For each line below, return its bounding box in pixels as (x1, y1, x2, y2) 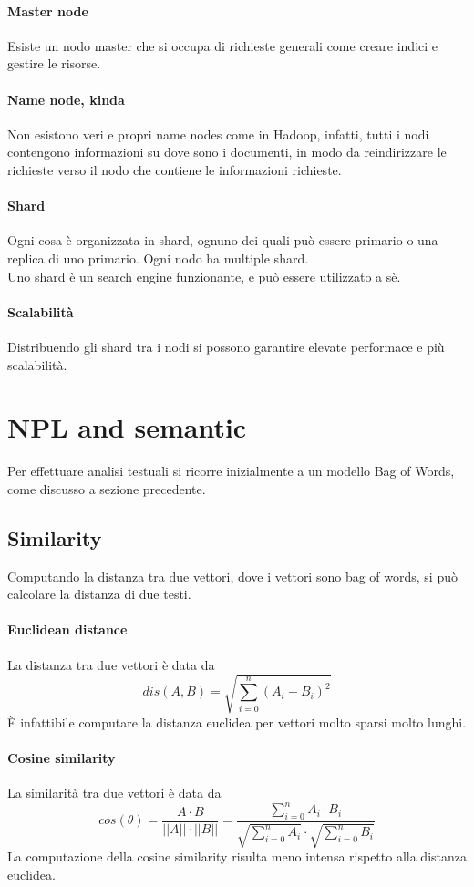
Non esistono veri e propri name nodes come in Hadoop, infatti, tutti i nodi (7, 124, 429, 143)
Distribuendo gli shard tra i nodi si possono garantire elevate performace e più (7, 336, 445, 356)
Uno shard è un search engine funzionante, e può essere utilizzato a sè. (7, 266, 401, 285)
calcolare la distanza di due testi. (7, 584, 191, 603)
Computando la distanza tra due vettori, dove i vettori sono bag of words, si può (7, 566, 458, 585)
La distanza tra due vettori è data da (7, 655, 215, 674)
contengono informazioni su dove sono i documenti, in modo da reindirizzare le (7, 142, 447, 161)
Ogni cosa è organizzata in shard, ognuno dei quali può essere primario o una (7, 231, 438, 250)
